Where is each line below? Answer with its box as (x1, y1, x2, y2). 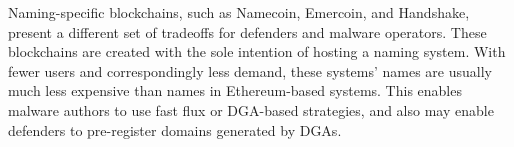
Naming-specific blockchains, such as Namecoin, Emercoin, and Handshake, (8, 2, 470, 22)
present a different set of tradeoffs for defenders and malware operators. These (8, 21, 487, 42)
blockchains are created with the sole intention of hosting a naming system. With (8, 41, 506, 62)
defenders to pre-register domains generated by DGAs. (8, 119, 342, 140)
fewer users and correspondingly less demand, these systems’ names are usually (8, 60, 492, 81)
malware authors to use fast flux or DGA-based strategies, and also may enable (8, 99, 494, 120)
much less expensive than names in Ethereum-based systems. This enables (8, 80, 462, 101)
